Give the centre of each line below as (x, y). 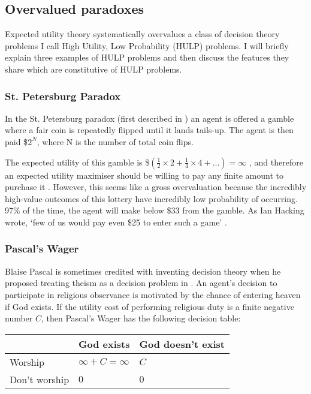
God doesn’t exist (182, 344)
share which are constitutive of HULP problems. (93, 69)
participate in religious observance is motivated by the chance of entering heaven (153, 294)
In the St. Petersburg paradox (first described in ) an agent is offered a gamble (150, 118)
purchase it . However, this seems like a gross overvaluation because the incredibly (156, 187)
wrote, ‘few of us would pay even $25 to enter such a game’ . (116, 222)
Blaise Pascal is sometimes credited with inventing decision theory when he (143, 271)
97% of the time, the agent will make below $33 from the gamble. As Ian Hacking (155, 210)
